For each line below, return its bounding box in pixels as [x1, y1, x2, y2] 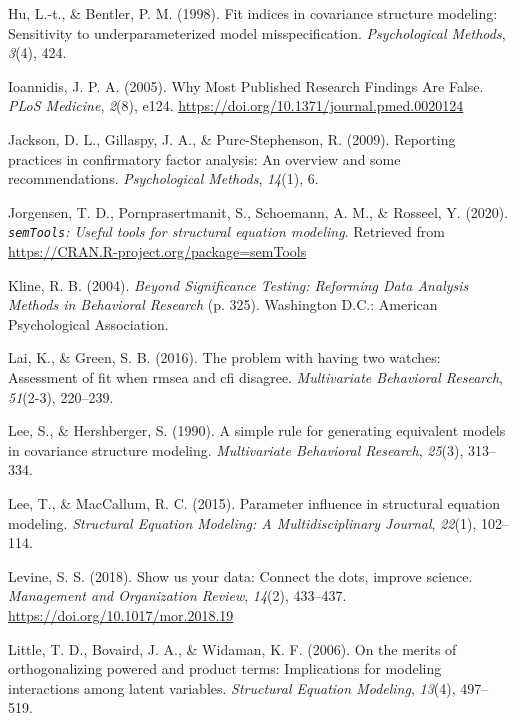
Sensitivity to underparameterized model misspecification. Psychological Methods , [8, 22, 506, 43]
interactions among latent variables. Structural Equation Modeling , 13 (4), [8, 677, 456, 698]
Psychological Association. [8, 313, 169, 334]
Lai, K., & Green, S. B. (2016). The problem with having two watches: [8, 347, 441, 368]
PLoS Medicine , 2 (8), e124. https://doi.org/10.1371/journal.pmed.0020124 [8, 95, 464, 116]
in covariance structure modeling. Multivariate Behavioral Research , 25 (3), [8, 439, 464, 460]
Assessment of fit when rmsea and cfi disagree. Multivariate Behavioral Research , [8, 366, 503, 387]
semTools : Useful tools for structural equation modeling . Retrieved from [8, 221, 445, 242]
